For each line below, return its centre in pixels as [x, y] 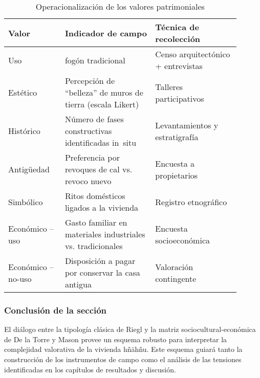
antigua [78, 284]
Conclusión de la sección [56, 310]
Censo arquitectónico [193, 54]
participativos [180, 98]
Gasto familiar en [96, 222]
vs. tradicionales [94, 246]
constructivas [88, 131]
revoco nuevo [88, 181]
